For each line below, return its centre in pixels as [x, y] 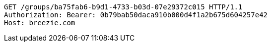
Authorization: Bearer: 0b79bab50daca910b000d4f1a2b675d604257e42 [136, 15]
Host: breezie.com [40, 23]
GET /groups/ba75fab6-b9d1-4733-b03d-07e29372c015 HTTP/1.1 [123, 7]
